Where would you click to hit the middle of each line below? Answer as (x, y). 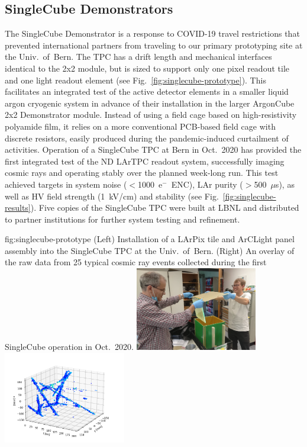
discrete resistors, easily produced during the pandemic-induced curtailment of (147, 138)
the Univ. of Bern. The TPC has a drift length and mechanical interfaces (138, 57)
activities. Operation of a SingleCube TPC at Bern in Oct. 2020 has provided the (153, 149)
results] (18, 208)
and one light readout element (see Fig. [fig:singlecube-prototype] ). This (135, 80)
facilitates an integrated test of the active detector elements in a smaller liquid (147, 91)
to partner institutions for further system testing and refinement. (122, 219)
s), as (285, 184)
